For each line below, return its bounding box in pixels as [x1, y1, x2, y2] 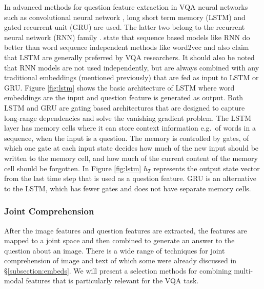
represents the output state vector [153, 162, 260, 173]
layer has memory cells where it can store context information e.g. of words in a [4, 122, 256, 133]
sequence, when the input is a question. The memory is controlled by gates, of [4, 132, 249, 143]
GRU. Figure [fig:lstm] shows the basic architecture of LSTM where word [4, 82, 235, 93]
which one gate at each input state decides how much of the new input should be [4, 142, 259, 153]
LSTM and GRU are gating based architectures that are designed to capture [4, 102, 245, 113]
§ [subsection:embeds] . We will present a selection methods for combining [4, 265, 232, 276]
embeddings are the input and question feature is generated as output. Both [4, 92, 243, 103]
